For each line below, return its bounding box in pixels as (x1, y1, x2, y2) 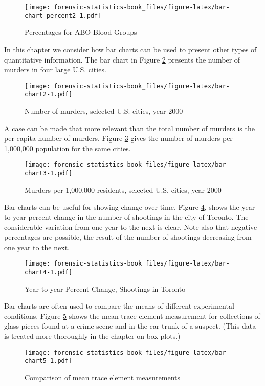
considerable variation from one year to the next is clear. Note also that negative (4, 221, 257, 232)
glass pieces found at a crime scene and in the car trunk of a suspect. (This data (4, 320, 256, 331)
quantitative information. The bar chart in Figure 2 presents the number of (4, 54, 240, 65)
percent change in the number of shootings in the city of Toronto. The (28, 211, 249, 222)
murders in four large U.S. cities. (4, 64, 106, 75)
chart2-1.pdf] (25, 91, 73, 98)
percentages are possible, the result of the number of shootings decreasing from (4, 232, 252, 242)
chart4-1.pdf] (25, 268, 73, 276)
